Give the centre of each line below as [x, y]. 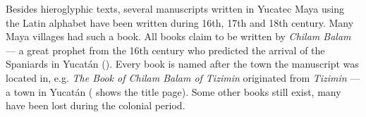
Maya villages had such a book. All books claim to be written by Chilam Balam [178, 36]
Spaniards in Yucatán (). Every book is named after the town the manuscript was [182, 64]
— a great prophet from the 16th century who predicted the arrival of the [165, 50]
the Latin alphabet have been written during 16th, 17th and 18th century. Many [180, 22]
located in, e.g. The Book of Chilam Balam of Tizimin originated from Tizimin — [183, 77]
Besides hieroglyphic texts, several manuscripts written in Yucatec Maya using [175, 8]
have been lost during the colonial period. [96, 105]
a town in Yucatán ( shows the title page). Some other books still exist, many [173, 91]
